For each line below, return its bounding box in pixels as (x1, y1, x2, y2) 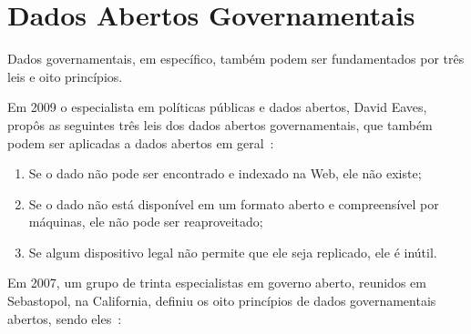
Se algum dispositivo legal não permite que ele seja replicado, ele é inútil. (28, 242, 437, 261)
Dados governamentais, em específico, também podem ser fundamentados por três (7, 49, 465, 68)
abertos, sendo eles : (7, 309, 122, 328)
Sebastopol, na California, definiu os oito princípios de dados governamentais (7, 291, 436, 310)
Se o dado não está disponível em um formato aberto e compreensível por (28, 194, 439, 213)
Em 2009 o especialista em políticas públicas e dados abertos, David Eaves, (7, 97, 427, 116)
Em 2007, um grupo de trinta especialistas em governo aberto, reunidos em (7, 273, 426, 292)
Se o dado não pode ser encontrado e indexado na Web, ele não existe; (28, 164, 422, 183)
